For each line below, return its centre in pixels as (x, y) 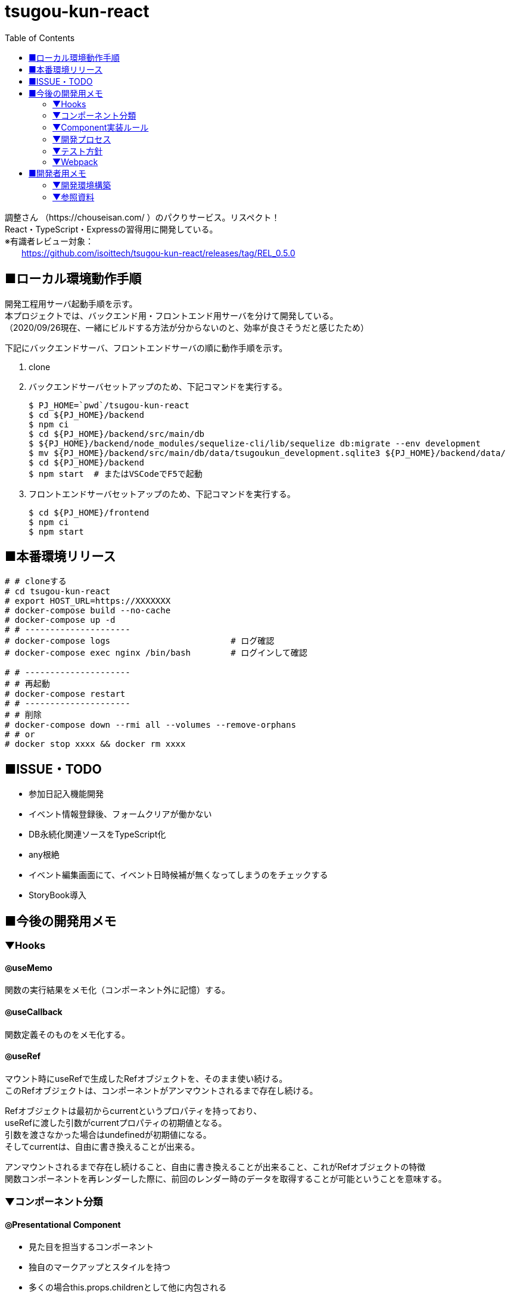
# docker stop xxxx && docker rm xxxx (95, 744)
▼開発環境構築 (82, 185)
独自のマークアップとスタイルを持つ (99, 1267)
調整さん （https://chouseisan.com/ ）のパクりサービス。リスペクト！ (142, 217)
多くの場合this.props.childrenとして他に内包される (128, 1287)
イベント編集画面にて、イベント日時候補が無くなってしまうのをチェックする (178, 875)
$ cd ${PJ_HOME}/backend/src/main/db (117, 434)
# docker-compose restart (65, 694)
